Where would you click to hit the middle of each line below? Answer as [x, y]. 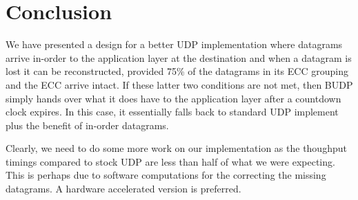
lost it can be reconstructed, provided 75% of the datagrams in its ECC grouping [177, 71]
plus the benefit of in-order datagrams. [87, 125]
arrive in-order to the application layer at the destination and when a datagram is [179, 57]
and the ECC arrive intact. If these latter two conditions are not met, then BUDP [179, 84]
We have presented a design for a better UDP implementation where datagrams [174, 44]
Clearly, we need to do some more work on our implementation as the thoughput [176, 148]
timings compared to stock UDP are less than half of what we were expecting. [170, 161]
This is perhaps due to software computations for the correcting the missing [166, 175]
